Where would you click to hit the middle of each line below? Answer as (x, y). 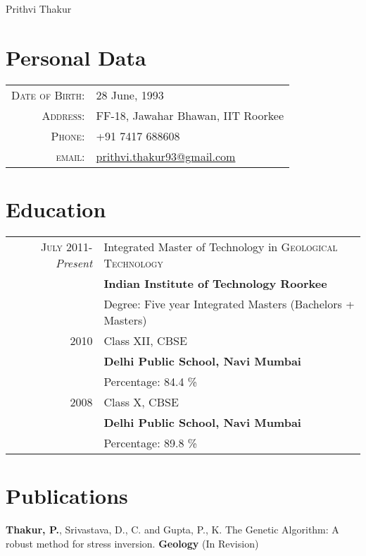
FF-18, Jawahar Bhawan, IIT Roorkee (190, 115)
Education (56, 208)
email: (70, 156)
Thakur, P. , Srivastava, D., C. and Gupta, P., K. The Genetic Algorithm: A (172, 529)
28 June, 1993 (130, 95)
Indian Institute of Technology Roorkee (215, 283)
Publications (67, 496)
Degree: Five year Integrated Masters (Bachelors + (229, 303)
